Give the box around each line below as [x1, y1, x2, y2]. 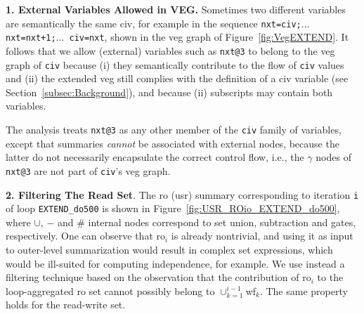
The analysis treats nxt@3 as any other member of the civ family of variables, [6, 122, 342, 136]
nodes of [316, 150, 351, 164]
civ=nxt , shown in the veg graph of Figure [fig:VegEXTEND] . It [69, 30, 349, 44]
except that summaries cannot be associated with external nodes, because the [6, 136, 339, 150]
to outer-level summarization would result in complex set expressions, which [6, 242, 333, 256]
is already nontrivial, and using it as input [171, 228, 353, 243]
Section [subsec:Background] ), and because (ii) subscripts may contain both [6, 84, 333, 99]
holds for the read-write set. [6, 297, 126, 312]
